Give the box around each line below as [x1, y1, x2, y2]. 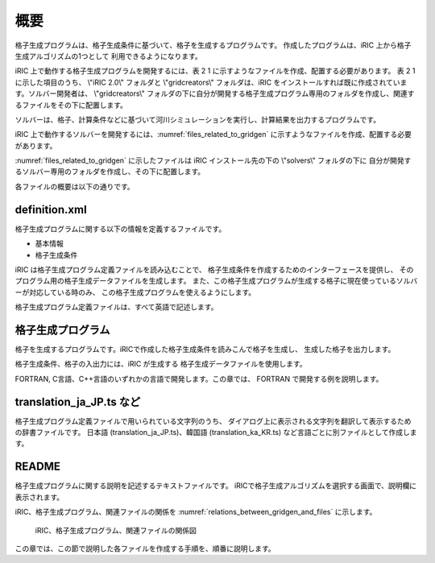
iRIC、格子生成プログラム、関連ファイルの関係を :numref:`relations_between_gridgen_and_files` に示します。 [14, 507, 377, 517]
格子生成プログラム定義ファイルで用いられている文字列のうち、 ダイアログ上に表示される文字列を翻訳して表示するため [14, 416, 412, 426]
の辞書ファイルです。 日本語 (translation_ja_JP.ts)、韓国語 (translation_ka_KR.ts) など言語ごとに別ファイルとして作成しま [14, 428, 418, 437]
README [14, 460, 60, 474]
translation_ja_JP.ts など [14, 395, 141, 408]
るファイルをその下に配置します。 [14, 100, 128, 110]
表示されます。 [14, 492, 64, 502]
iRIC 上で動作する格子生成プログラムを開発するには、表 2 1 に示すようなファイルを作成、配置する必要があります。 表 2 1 [14, 66, 416, 76]
